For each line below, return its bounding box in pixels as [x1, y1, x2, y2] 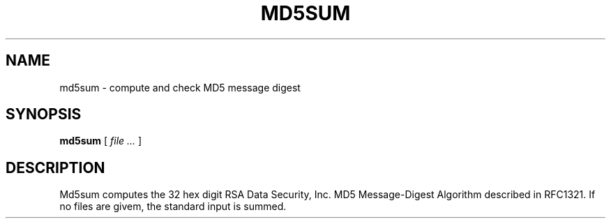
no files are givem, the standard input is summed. [59, 200, 287, 213]
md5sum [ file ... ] [59, 135, 142, 147]
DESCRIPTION [6, 158, 105, 177]
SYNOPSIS [6, 105, 82, 124]
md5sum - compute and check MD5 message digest [59, 81, 301, 94]
